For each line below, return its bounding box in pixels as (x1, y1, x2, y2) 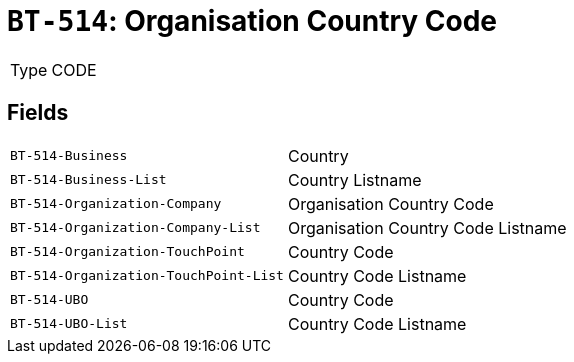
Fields (7, 100, 69, 126)
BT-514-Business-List (10, 172, 167, 188)
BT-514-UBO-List (10, 316, 128, 332)
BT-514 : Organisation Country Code (7, 4, 497, 38)
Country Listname (287, 169, 422, 190)
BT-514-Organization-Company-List (10, 220, 261, 236)
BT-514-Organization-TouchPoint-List (10, 268, 284, 284)
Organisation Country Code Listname (287, 217, 567, 238)
